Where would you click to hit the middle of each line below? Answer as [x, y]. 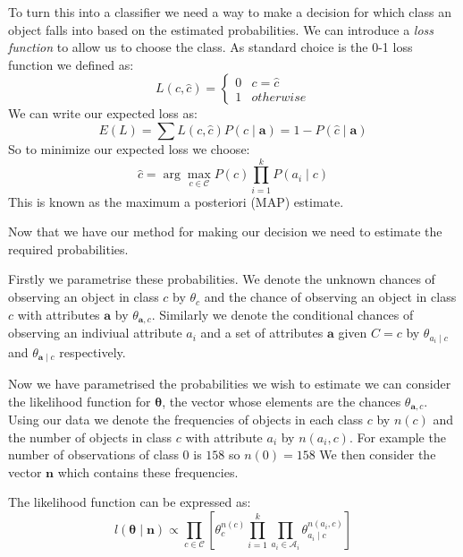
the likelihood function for [80, 401]
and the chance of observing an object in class [330, 297]
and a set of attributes [262, 333]
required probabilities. [68, 249]
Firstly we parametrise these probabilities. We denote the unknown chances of [222, 279]
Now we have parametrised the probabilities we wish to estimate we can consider [230, 384]
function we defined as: [71, 64]
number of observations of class [93, 454]
